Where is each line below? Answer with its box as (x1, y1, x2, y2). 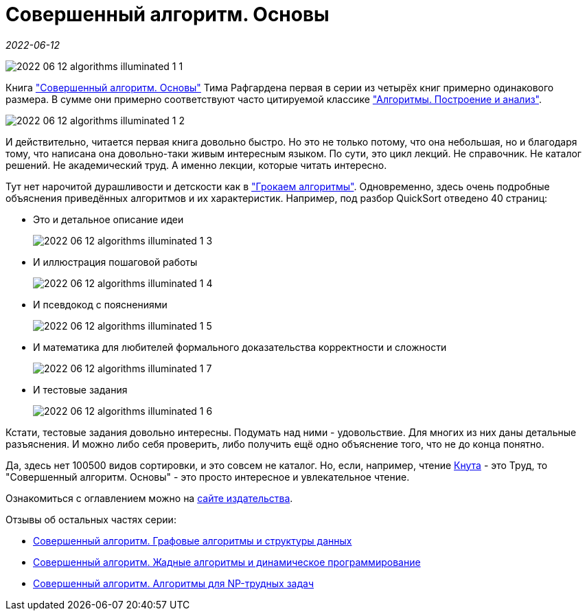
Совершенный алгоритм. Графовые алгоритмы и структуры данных (33, 534, 352, 547)
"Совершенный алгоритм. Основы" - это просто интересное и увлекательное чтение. (5, 470, 410, 483)
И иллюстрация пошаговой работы (33, 255, 198, 268)
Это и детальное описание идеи (33, 213, 184, 225)
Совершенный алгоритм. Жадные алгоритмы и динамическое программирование (33, 556, 421, 568)
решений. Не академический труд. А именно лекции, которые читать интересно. (5, 159, 387, 171)
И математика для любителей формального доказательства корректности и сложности (33, 341, 447, 353)
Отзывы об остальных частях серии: (5, 513, 176, 525)
